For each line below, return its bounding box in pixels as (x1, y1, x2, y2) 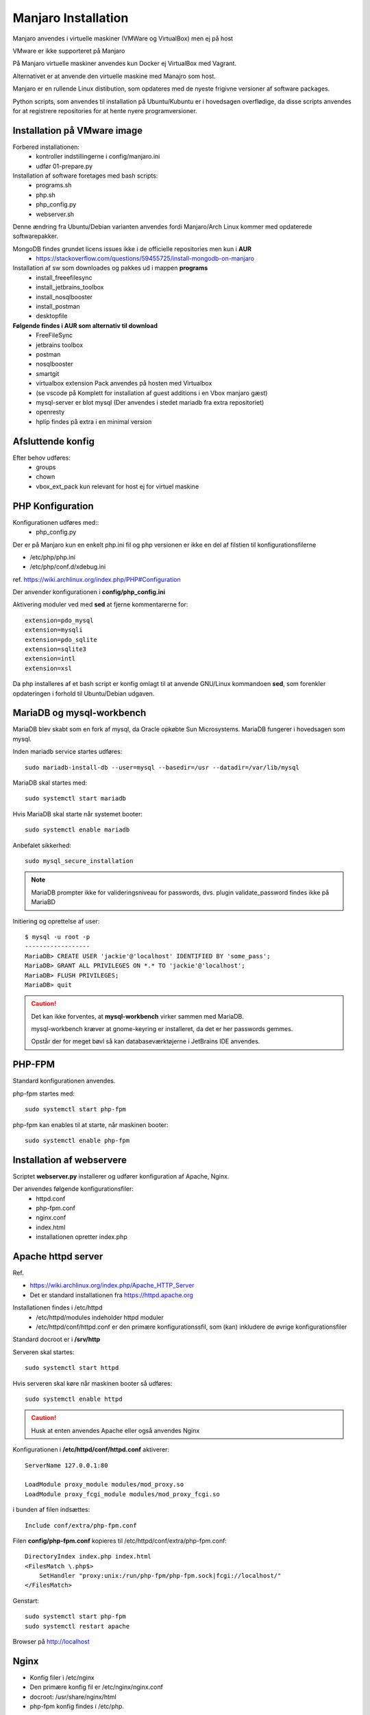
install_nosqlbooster (36, 292, 92, 301)
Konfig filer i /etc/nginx (29, 1673, 95, 1681)
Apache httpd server (12, 1251, 103, 1262)
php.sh (36, 191, 56, 199)
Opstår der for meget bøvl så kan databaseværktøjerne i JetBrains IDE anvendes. (31, 1037, 260, 1045)
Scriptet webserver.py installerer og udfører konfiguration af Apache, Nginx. (12, 1172, 230, 1180)
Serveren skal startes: (12, 1348, 75, 1356)
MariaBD (31, 898, 56, 906)
